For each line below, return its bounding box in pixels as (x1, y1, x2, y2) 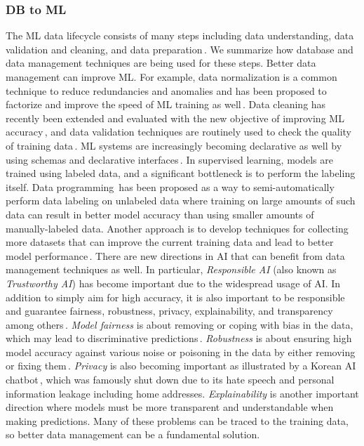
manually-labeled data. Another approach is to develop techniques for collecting (6, 221, 349, 235)
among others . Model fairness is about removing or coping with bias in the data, (6, 317, 353, 332)
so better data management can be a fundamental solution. (6, 427, 260, 442)
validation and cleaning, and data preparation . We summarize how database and (6, 41, 353, 56)
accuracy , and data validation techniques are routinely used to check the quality (6, 124, 352, 139)
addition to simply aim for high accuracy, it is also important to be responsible (6, 289, 345, 304)
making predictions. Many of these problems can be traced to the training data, (6, 413, 349, 428)
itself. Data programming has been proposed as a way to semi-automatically (6, 179, 335, 194)
